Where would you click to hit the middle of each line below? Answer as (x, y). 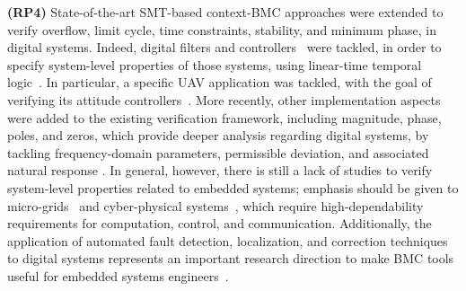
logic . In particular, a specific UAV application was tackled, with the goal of (220, 82)
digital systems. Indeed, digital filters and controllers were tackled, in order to (224, 47)
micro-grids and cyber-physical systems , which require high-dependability (215, 205)
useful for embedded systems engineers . (118, 275)
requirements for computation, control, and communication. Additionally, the (220, 223)
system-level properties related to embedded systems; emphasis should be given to (233, 187)
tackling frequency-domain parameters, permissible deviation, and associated (218, 152)
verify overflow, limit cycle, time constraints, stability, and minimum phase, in (222, 29)
